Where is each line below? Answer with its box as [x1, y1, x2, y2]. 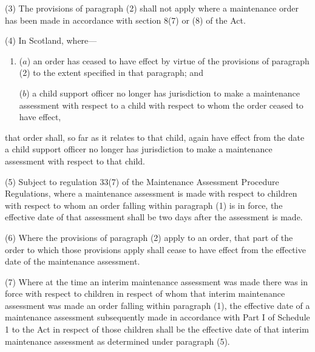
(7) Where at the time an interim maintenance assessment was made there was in [5, 275, 308, 288]
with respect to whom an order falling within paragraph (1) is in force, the [5, 198, 283, 211]
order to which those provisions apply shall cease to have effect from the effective [5, 243, 306, 256]
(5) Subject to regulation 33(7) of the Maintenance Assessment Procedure [5, 175, 279, 188]
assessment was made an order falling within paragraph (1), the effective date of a [5, 299, 310, 311]
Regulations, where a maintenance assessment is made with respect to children [5, 187, 297, 200]
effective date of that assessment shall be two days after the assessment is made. [5, 211, 303, 223]
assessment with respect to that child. [5, 154, 145, 167]
